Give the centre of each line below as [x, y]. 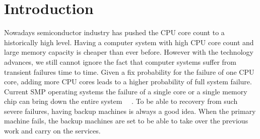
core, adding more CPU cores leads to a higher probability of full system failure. [128, 82]
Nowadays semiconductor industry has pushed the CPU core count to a [114, 32]
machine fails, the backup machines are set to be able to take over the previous [126, 121]
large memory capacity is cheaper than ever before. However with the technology [129, 52]
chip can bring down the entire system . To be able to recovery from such [121, 101]
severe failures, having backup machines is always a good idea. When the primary [130, 111]
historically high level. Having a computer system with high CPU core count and [129, 42]
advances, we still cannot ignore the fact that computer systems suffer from [120, 61]
